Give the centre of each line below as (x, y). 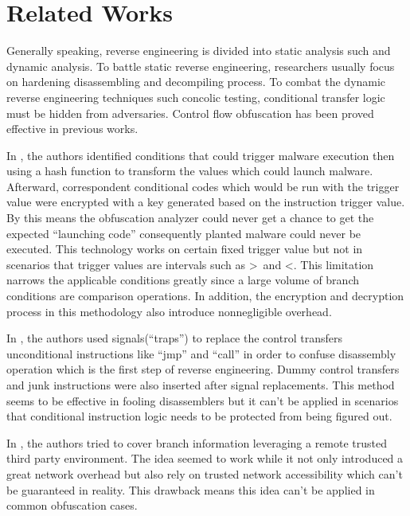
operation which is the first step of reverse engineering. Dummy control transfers (203, 369)
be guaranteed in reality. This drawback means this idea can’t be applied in (191, 489)
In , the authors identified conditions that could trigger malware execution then (201, 155)
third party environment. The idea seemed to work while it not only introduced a (205, 458)
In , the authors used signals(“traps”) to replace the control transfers (174, 338)
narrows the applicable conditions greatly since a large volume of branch (183, 280)
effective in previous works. (72, 129)
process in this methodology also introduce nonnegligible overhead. (169, 311)
